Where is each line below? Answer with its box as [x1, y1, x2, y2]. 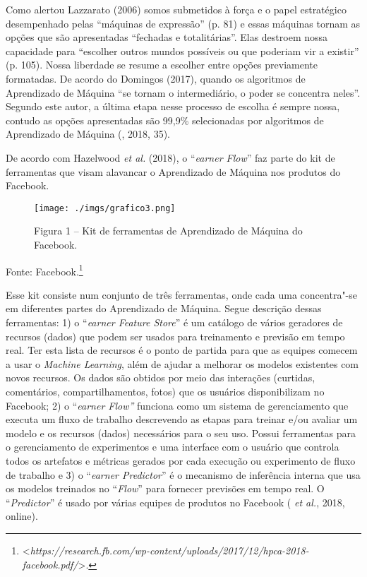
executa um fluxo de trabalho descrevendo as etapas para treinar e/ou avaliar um [6, 412, 358, 427]
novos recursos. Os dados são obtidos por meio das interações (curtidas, [6, 370, 315, 385]
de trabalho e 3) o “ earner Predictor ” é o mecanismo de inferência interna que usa [6, 467, 361, 482]
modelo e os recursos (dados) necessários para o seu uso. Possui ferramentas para [6, 425, 356, 440]
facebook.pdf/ [22, 557, 78, 571]
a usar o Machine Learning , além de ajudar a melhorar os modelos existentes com [6, 356, 359, 371]
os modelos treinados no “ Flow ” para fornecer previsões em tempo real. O [6, 481, 325, 496]
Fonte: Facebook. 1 [6, 261, 83, 278]
